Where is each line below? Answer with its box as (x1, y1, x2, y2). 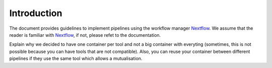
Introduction (9, 8, 62, 19)
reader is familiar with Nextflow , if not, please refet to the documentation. (9, 32, 161, 38)
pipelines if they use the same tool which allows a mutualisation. (9, 55, 143, 61)
